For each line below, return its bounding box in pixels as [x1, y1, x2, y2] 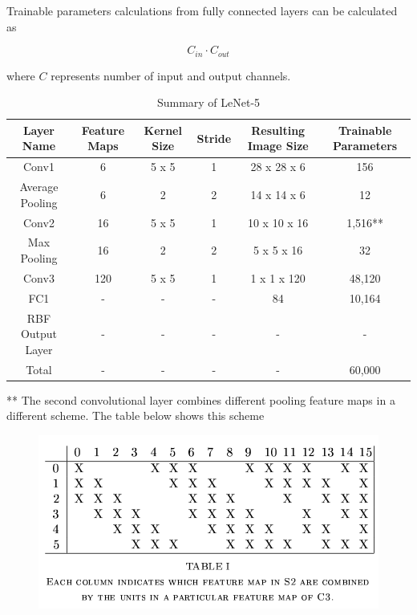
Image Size [247, 137, 309, 154]
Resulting [251, 121, 306, 138]
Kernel [144, 121, 182, 138]
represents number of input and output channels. [51, 67, 291, 83]
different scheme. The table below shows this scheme [6, 407, 265, 424]
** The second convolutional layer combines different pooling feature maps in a [6, 391, 395, 408]
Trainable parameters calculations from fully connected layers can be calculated [6, 2, 398, 18]
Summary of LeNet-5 [156, 94, 261, 111]
